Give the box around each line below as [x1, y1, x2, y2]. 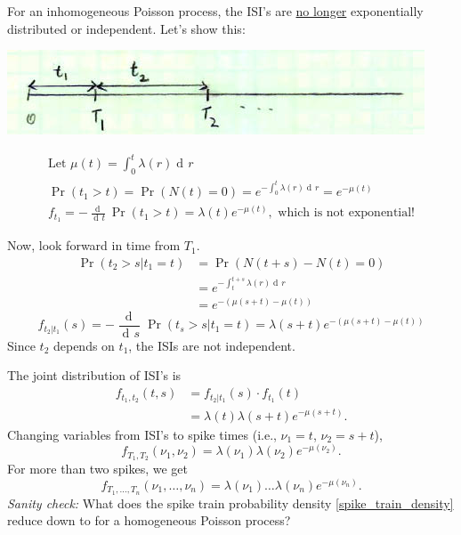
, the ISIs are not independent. [128, 336, 295, 354]
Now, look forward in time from [7, 236, 181, 255]
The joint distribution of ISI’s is [7, 366, 182, 385]
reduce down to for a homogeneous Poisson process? [7, 511, 291, 530]
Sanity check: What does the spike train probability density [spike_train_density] [7, 493, 454, 512]
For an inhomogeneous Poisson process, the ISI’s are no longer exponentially [7, 2, 424, 20]
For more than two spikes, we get [7, 459, 188, 478]
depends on [53, 336, 115, 354]
